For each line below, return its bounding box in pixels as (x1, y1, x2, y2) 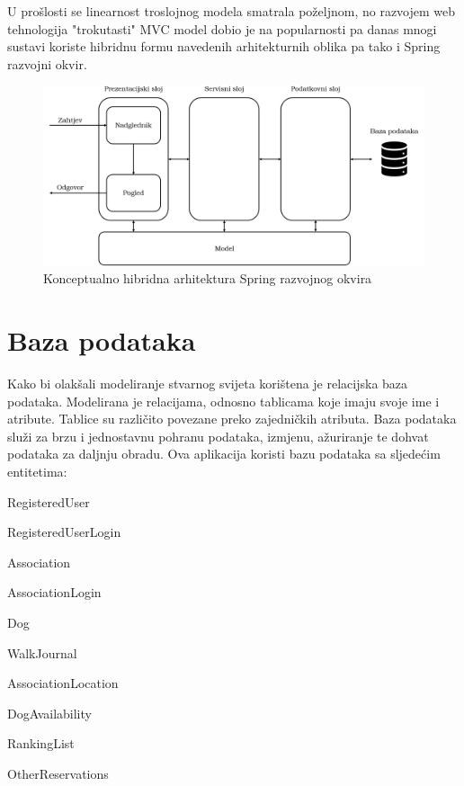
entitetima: (7, 462, 67, 481)
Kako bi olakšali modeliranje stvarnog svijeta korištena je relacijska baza (7, 374, 408, 393)
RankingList (7, 734, 75, 753)
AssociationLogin (7, 583, 102, 602)
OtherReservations (7, 764, 109, 782)
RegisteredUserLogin (7, 523, 121, 541)
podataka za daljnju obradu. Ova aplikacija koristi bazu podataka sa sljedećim (7, 444, 441, 463)
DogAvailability (7, 703, 92, 722)
